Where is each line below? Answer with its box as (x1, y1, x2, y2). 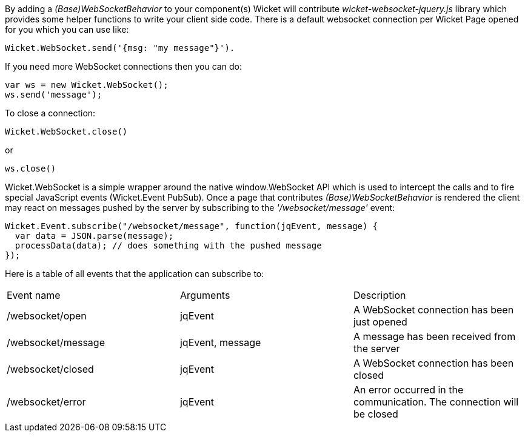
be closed (353, 408, 398, 420)
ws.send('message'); (5, 90, 102, 99)
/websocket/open (7, 310, 87, 322)
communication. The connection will (353, 396, 519, 408)
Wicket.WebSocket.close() (5, 127, 128, 136)
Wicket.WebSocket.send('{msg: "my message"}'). (5, 43, 235, 53)
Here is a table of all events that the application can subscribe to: (5, 269, 264, 279)
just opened (353, 316, 407, 328)
